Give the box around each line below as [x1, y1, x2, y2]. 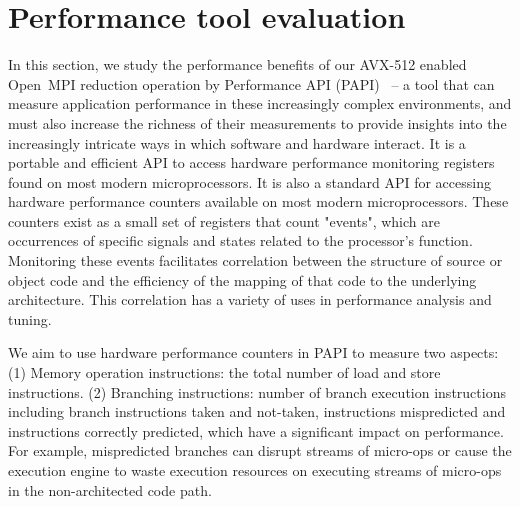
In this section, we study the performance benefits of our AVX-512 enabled [8, 54, 467, 75]
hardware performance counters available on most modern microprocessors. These [8, 191, 509, 212]
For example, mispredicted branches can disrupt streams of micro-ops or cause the [8, 440, 512, 461]
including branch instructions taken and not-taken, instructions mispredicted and [8, 401, 506, 422]
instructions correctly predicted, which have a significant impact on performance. [8, 420, 504, 441]
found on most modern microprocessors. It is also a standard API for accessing [8, 171, 491, 192]
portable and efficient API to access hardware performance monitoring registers [8, 152, 495, 173]
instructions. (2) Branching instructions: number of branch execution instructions [8, 381, 506, 402]
